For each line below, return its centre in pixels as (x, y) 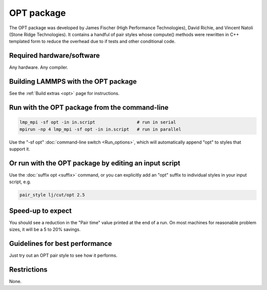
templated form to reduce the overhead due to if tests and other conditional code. (92, 42)
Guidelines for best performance (61, 243)
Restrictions (28, 269)
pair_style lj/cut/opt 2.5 (52, 195)
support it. (20, 149)
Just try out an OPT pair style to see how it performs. (63, 255)
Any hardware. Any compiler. (39, 67)
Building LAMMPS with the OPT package (73, 82)
